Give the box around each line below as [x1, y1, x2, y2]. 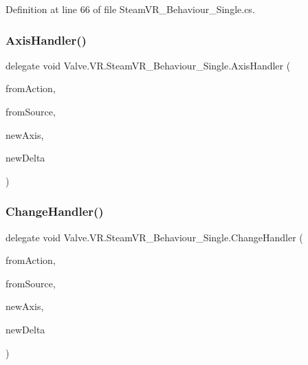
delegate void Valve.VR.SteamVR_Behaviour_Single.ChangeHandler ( [5, 230, 303, 244]
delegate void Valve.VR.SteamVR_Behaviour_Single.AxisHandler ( [5, 58, 291, 72]
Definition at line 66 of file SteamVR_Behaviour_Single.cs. [5, 2, 255, 16]
